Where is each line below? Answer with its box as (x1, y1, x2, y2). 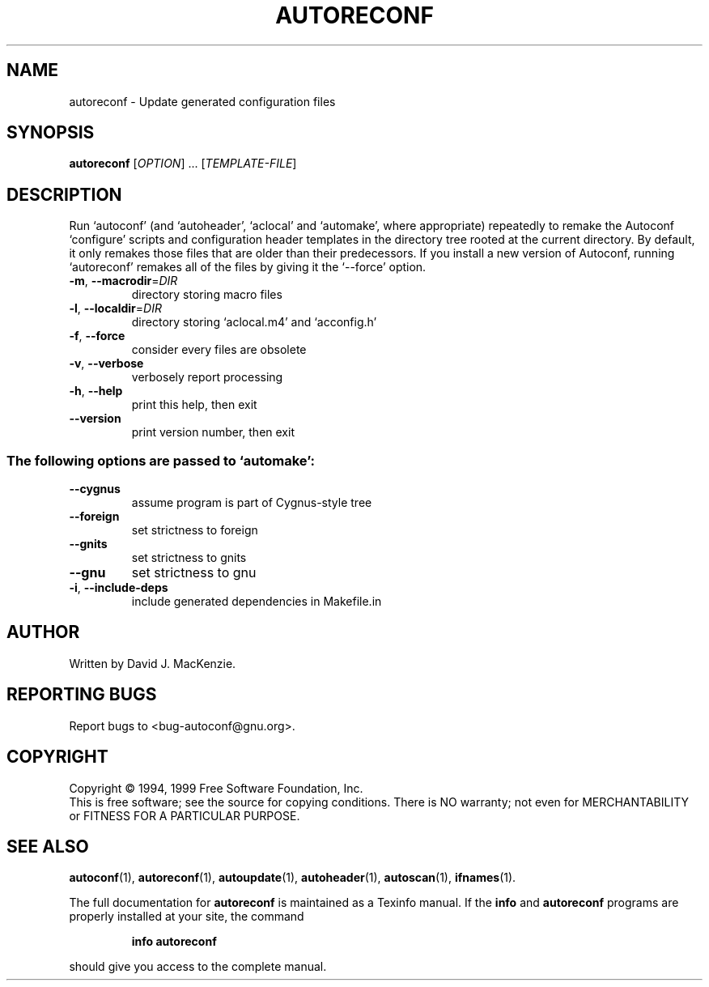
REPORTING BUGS (6, 684, 157, 705)
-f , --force (69, 329, 125, 343)
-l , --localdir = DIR (69, 301, 162, 316)
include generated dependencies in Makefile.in (131, 594, 382, 609)
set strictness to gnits (131, 551, 247, 565)
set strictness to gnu (131, 564, 257, 581)
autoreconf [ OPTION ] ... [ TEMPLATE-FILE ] (69, 156, 297, 171)
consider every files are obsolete (131, 342, 307, 357)
